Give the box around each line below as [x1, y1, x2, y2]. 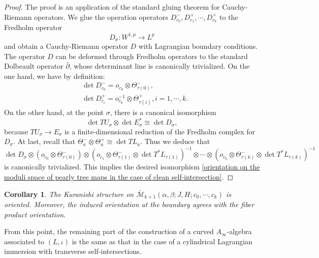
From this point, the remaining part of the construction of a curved [4, 226, 214, 237]
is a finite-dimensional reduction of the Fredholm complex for [65, 126, 256, 136]
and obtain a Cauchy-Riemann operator [4, 41, 128, 51]
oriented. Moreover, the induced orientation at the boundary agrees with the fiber [4, 199, 254, 210]
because [4, 126, 28, 136]
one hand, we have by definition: [4, 70, 105, 81]
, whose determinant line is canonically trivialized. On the [69, 61, 250, 71]
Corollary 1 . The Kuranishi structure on [4, 188, 134, 199]
